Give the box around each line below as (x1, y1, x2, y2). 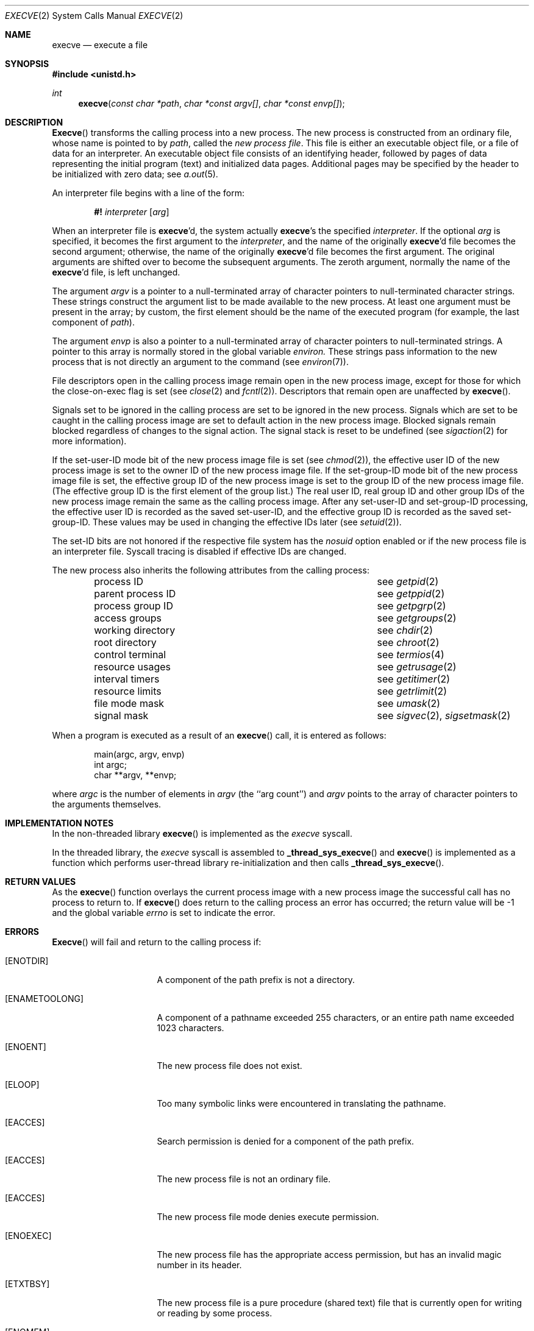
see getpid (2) (377, 575, 439, 587)
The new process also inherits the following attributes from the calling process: (52, 565, 369, 575)
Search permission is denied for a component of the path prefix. (157, 1136, 415, 1146)
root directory (94, 636, 157, 648)
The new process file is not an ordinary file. (157, 1174, 331, 1184)
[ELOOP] (5, 1079, 40, 1090)
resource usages (94, 661, 171, 673)
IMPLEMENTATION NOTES (5, 818, 114, 828)
